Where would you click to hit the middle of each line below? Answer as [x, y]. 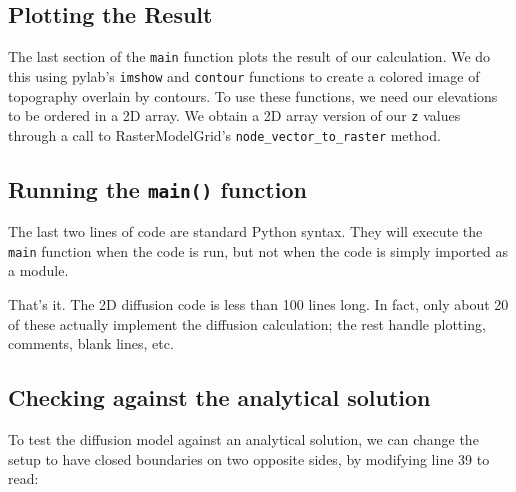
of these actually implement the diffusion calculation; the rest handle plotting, [247, 323]
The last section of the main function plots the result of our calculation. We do [249, 56]
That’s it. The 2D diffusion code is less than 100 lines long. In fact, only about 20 [258, 304]
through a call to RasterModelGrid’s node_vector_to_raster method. [224, 134]
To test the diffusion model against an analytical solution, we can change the [243, 439]
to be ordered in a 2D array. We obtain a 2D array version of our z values [234, 115]
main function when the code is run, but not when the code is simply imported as [258, 250]
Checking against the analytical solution [219, 397]
